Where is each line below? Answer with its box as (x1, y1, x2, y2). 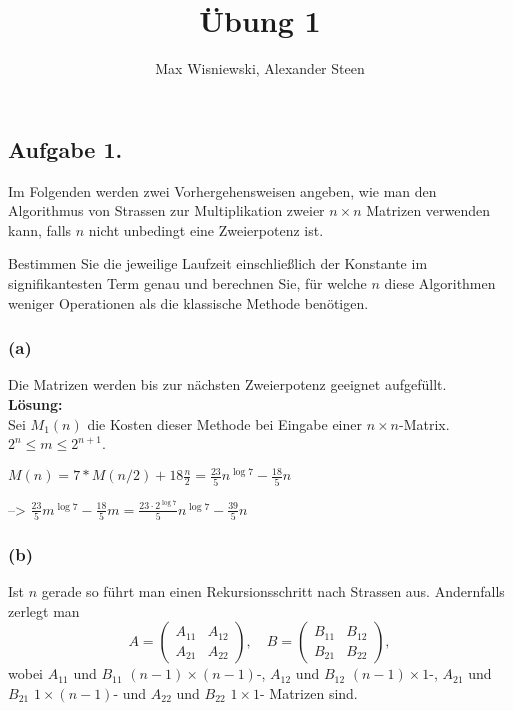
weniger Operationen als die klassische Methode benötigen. (8, 292, 369, 313)
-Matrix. (399, 413, 450, 434)
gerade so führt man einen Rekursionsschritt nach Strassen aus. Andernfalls (41, 581, 505, 602)
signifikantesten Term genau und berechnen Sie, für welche (8, 272, 367, 293)
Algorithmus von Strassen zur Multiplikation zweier (8, 200, 325, 221)
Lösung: (8, 393, 63, 414)
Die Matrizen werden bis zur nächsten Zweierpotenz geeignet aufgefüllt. (8, 374, 447, 395)
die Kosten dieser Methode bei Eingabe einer (87, 413, 362, 434)
